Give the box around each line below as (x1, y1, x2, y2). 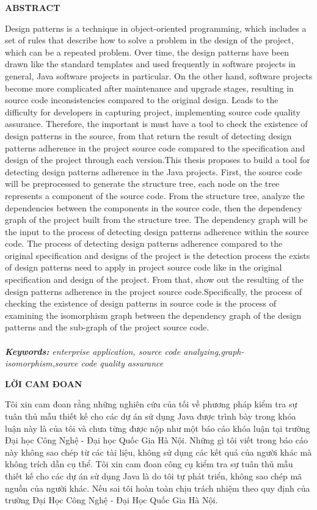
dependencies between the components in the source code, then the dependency (5, 201, 302, 214)
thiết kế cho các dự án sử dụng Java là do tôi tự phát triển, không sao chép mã (5, 469, 302, 482)
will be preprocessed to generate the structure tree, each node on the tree (5, 177, 280, 190)
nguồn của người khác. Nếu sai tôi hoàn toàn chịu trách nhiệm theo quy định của (5, 481, 310, 494)
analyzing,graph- (183, 344, 244, 357)
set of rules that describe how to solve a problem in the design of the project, (5, 34, 294, 46)
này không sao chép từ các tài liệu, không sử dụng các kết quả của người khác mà (5, 445, 312, 458)
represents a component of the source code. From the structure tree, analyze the (5, 189, 305, 202)
